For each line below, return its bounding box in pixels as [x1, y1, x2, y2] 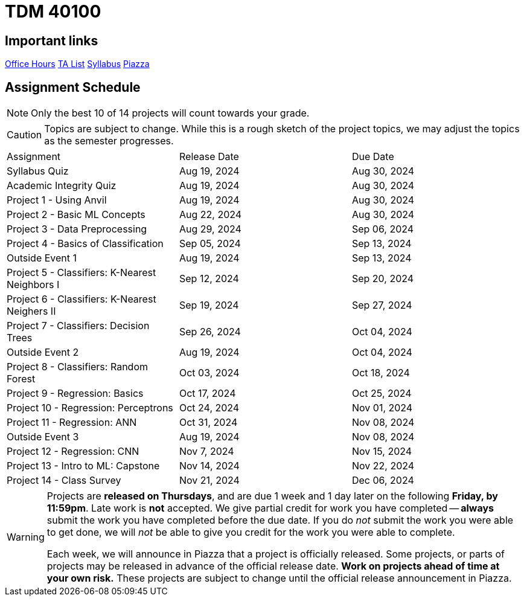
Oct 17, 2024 [179, 387, 236, 400]
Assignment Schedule [5, 79, 141, 95]
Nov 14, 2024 [179, 460, 240, 472]
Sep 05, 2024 [179, 237, 241, 250]
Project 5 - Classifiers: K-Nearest [7, 266, 156, 279]
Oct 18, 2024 [351, 367, 410, 379]
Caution [7, 129, 42, 141]
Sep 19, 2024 [179, 299, 239, 312]
